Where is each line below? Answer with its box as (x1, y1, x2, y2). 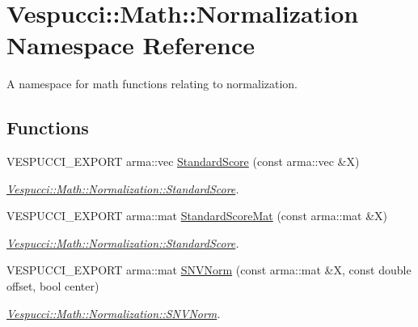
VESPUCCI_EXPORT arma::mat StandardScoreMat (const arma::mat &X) (6, 207, 388, 224)
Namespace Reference (6, 28, 255, 62)
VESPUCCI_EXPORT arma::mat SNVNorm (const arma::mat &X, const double (6, 261, 412, 278)
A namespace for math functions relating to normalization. (6, 75, 298, 92)
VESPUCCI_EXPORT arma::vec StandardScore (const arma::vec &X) (6, 153, 360, 170)
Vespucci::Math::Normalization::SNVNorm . (6, 304, 221, 321)
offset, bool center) (6, 278, 99, 295)
